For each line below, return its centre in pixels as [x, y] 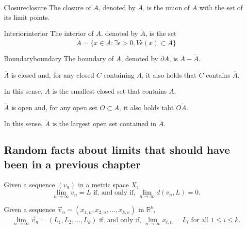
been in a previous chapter [72, 164]
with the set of [221, 7]
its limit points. [27, 17]
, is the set [161, 33]
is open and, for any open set [55, 107]
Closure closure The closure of [48, 7]
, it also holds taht [147, 107]
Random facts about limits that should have [117, 150]
